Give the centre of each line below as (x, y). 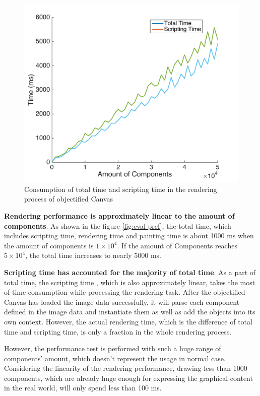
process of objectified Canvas (69, 199)
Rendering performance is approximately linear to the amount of (119, 215)
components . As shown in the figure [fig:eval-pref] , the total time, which (118, 225)
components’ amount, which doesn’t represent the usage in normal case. (115, 358)
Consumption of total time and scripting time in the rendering (121, 189)
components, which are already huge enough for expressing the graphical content (128, 378)
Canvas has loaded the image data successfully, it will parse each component (122, 302)
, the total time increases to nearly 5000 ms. (93, 255)
